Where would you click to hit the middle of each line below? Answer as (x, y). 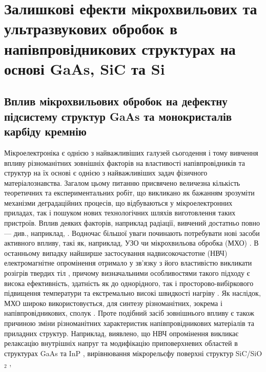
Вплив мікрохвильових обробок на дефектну (116, 101)
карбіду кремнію (45, 131)
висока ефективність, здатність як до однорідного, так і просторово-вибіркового (129, 283)
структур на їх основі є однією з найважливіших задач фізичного (106, 173)
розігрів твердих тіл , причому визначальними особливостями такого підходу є (127, 273)
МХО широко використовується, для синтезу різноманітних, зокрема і (113, 303)
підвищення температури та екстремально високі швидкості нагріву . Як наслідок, (132, 293)
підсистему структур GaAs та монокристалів (118, 116)
